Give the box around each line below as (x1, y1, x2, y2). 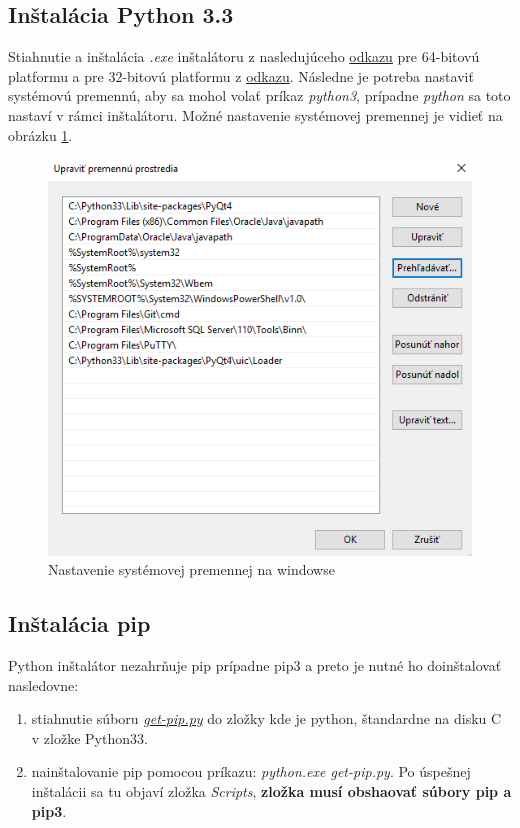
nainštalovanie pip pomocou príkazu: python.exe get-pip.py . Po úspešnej (31, 761, 471, 782)
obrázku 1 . (8, 124, 73, 145)
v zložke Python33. (31, 727, 148, 748)
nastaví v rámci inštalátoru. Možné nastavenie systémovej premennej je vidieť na (8, 104, 503, 125)
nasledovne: (8, 674, 79, 695)
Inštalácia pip (8, 608, 151, 639)
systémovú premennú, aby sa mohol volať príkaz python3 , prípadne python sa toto (8, 85, 511, 106)
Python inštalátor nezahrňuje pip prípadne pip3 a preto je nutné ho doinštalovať (8, 654, 502, 675)
